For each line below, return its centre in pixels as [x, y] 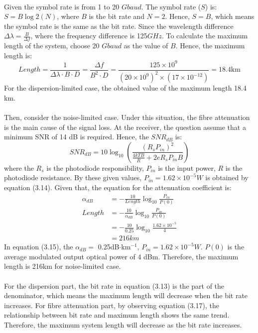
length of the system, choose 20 [52, 46]
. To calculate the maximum [205, 36]
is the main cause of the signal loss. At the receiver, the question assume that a [125, 127]
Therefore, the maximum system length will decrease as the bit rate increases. [123, 324]
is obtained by [227, 177]
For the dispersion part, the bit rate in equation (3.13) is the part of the [114, 285]
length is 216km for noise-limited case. [63, 266]
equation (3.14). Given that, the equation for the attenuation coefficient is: [118, 187]
